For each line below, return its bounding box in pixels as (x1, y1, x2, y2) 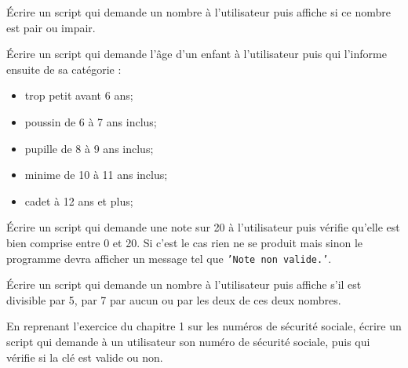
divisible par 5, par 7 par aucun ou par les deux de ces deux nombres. (6, 291, 341, 308)
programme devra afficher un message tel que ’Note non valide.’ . (6, 250, 332, 266)
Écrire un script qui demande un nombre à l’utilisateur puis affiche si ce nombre (6, 4, 391, 20)
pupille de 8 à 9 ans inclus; (24, 140, 154, 156)
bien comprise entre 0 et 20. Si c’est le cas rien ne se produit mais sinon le (6, 234, 362, 250)
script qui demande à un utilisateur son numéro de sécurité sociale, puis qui (6, 333, 370, 349)
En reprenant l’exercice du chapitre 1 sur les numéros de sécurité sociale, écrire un (6, 318, 402, 334)
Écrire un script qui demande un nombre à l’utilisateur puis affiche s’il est (6, 276, 362, 293)
